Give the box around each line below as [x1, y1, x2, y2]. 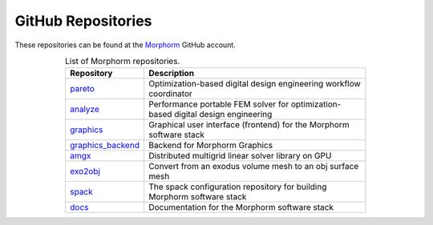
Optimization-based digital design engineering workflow [148, 78, 361, 90]
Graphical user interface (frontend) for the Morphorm [148, 119, 350, 131]
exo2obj [69, 166, 100, 177]
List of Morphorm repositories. [65, 56, 180, 67]
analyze [69, 104, 100, 115]
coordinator [148, 88, 192, 99]
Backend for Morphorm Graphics [148, 140, 273, 151]
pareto [69, 83, 95, 94]
